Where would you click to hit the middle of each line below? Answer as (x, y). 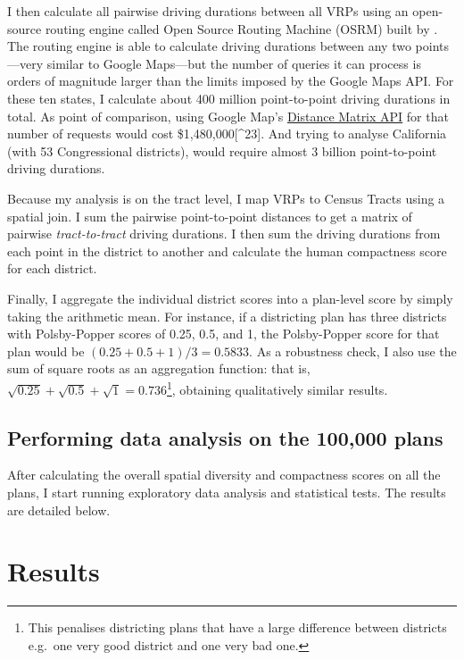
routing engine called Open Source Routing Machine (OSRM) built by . (241, 28)
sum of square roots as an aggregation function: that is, (159, 368)
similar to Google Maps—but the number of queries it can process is (234, 63)
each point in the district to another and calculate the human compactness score (227, 251)
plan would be (46, 351)
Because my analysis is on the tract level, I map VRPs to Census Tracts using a (226, 198)
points (432, 46)
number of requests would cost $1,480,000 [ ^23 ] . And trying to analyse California (227, 134)
